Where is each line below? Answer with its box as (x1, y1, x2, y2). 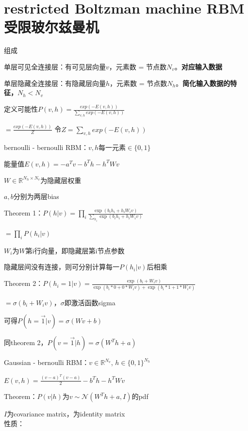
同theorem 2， (4, 337, 48, 348)
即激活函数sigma (64, 297, 116, 307)
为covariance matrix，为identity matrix (7, 409, 125, 419)
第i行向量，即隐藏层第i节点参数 (25, 245, 125, 255)
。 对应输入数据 (174, 61, 222, 71)
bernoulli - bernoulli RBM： (4, 142, 88, 152)
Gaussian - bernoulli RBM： (4, 357, 89, 367)
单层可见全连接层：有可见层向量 (4, 61, 106, 71)
